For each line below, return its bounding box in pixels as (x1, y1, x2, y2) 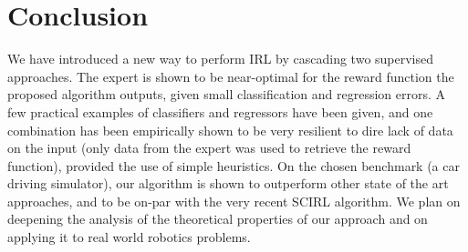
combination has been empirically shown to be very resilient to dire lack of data (7, 120, 453, 139)
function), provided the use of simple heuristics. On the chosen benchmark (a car (7, 156, 460, 175)
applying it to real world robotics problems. (7, 227, 251, 247)
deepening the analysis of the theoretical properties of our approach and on (7, 209, 428, 228)
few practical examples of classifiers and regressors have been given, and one (7, 102, 433, 121)
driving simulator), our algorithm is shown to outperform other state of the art (7, 174, 449, 193)
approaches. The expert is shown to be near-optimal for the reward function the (7, 66, 454, 86)
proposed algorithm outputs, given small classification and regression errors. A (7, 85, 446, 104)
